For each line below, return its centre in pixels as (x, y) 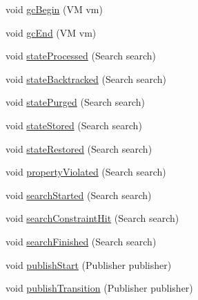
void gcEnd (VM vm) (51, 32)
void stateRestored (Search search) (79, 148)
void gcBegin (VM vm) (54, 9)
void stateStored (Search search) (74, 125)
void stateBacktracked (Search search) (86, 78)
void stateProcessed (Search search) (81, 56)
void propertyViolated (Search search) (86, 172)
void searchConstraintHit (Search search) (92, 218)
